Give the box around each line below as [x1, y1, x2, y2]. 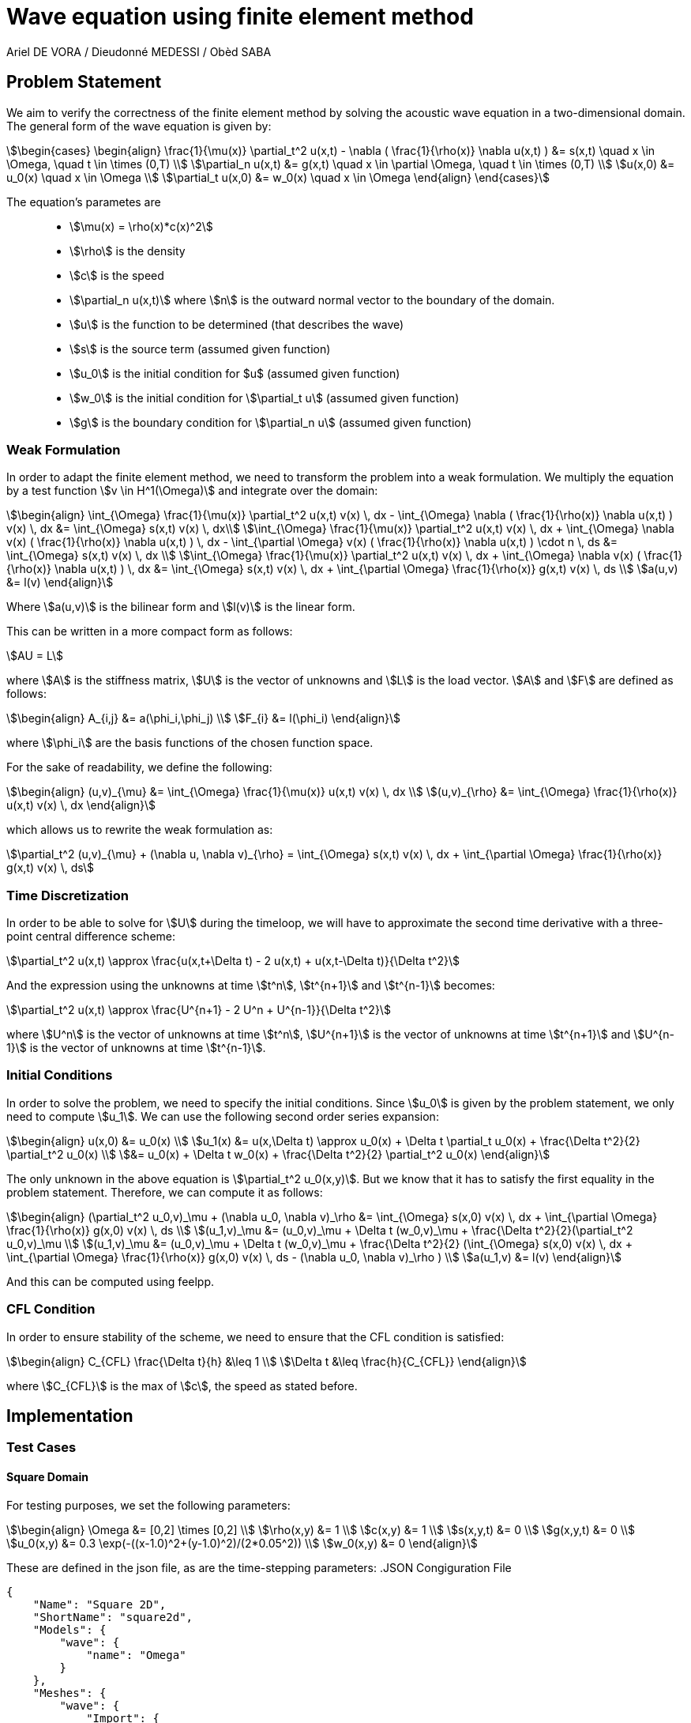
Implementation [6, 1406, 133, 1427]
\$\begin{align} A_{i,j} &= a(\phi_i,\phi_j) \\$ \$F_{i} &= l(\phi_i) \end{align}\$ [6, 711, 400, 726]
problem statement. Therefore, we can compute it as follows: [6, 1185, 323, 1199]
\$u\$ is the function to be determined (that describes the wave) [69, 317, 404, 331]
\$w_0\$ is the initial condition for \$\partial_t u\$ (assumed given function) [69, 390, 460, 405]
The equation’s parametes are [6, 194, 161, 209]
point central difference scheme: [6, 929, 176, 944]
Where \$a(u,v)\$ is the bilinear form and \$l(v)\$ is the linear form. [6, 600, 355, 614]
